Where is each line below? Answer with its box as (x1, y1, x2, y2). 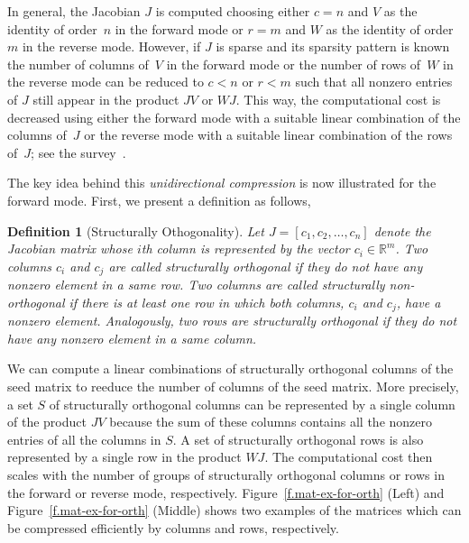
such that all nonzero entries (295, 72, 453, 91)
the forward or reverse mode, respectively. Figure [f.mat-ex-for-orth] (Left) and (7, 483, 445, 502)
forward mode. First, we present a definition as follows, (7, 190, 311, 209)
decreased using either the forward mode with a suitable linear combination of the (7, 107, 461, 126)
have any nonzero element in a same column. (7, 328, 257, 347)
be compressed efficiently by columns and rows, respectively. (7, 518, 339, 537)
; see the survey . (31, 143, 126, 161)
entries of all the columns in (7, 429, 161, 448)
